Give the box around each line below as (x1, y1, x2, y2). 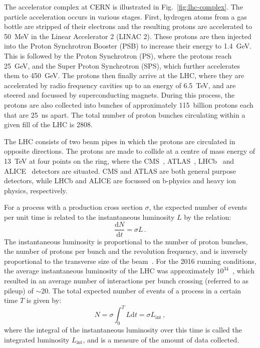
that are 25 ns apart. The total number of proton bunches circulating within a (4, 109, 245, 120)
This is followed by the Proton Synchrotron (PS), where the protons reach (4, 50, 232, 61)
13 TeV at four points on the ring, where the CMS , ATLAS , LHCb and (4, 155, 234, 166)
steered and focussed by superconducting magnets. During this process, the (4, 90, 235, 100)
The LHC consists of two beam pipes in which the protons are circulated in (4, 136, 235, 146)
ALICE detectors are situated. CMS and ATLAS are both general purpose (4, 165, 236, 176)
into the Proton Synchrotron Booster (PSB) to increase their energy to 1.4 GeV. (4, 41, 252, 51)
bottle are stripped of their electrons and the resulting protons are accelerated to (4, 21, 252, 32)
